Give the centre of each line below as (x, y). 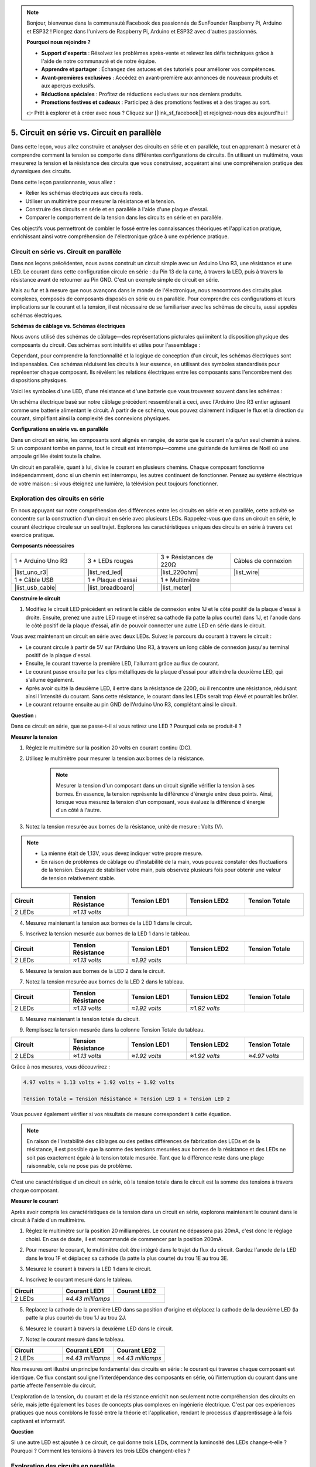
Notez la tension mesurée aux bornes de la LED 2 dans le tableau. (105, 982)
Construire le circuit (36, 598)
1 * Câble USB (34, 580)
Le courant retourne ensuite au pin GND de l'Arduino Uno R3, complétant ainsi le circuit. (131, 705)
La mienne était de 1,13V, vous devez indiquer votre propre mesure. (122, 853)
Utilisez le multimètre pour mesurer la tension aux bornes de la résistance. (115, 758)
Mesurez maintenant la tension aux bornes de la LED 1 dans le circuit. (109, 923)
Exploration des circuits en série (58, 499)
